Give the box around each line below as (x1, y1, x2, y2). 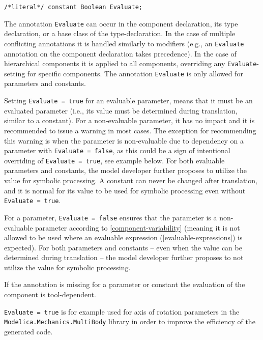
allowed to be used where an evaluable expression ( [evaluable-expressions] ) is (4, 232, 243, 243)
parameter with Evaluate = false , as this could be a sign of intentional (4, 145, 230, 156)
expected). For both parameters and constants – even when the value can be (4, 242, 242, 252)
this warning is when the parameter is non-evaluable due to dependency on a (4, 135, 244, 146)
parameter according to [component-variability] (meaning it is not (35, 222, 240, 233)
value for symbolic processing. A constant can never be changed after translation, (4, 175, 257, 185)
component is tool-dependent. (4, 289, 96, 300)
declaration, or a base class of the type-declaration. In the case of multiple (4, 28, 236, 39)
